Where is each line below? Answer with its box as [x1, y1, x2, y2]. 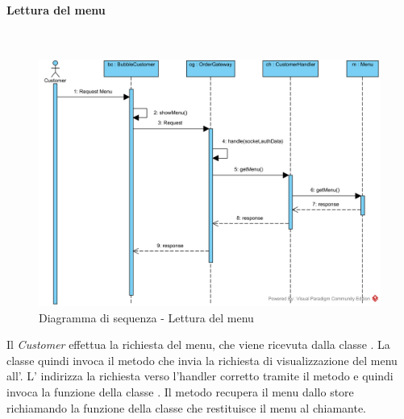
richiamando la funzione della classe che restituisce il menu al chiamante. [6, 399, 367, 416]
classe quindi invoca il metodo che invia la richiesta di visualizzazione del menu [6, 351, 398, 368]
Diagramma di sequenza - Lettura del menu [39, 309, 254, 326]
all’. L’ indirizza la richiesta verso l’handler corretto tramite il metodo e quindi [6, 367, 394, 384]
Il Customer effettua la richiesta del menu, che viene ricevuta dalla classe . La [6, 336, 390, 353]
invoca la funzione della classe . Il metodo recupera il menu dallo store [6, 383, 354, 400]
